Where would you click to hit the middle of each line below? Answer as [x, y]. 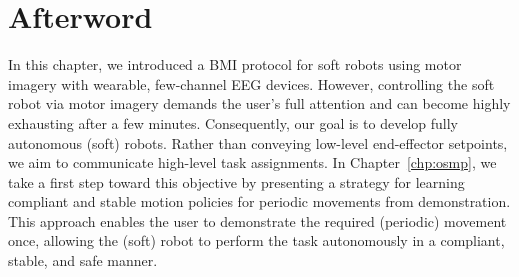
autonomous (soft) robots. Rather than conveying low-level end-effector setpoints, [258, 142]
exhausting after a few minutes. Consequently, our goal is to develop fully [233, 122]
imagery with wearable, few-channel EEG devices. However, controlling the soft [251, 83]
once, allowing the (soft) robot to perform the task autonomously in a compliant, [256, 240]
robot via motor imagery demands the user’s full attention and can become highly [259, 103]
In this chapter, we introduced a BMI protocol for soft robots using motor [235, 64]
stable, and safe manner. [83, 260]
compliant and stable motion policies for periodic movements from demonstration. [259, 201]
